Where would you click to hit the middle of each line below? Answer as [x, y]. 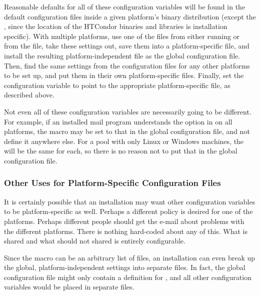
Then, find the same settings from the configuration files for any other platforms [127, 65]
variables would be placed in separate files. [69, 287]
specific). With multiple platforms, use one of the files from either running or [122, 36]
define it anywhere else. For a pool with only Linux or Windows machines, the [124, 141]
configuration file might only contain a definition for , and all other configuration [128, 277]
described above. [29, 95]
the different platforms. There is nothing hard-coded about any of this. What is [126, 231]
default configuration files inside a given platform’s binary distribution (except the [130, 16]
